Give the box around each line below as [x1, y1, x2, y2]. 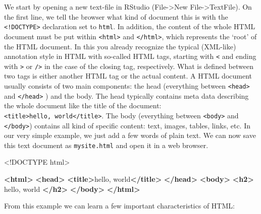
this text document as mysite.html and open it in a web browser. [4, 139, 208, 150]
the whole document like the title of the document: [4, 100, 162, 111]
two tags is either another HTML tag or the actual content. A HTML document [4, 70, 252, 81]
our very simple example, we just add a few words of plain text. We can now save [4, 130, 256, 140]
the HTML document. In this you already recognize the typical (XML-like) [4, 41, 236, 51]
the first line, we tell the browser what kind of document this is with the [4, 11, 228, 22]
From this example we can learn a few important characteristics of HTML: [4, 200, 235, 211]
